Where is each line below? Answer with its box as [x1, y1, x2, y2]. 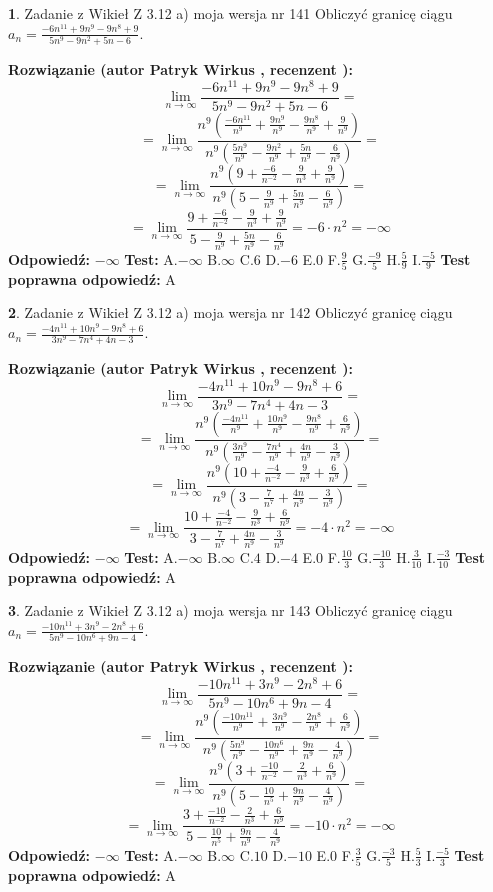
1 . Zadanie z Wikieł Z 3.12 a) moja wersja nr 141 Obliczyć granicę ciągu [8, 3, 453, 23]
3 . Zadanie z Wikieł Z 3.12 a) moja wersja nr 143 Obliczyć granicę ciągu [8, 600, 453, 621]
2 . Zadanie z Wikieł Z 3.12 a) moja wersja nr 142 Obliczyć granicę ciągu [8, 302, 453, 323]
